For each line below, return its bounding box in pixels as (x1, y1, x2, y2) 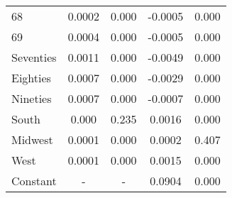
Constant (11, 172, 57, 189)
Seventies (11, 49, 57, 65)
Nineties (11, 90, 52, 106)
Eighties (11, 70, 51, 86)
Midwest (11, 131, 53, 148)
